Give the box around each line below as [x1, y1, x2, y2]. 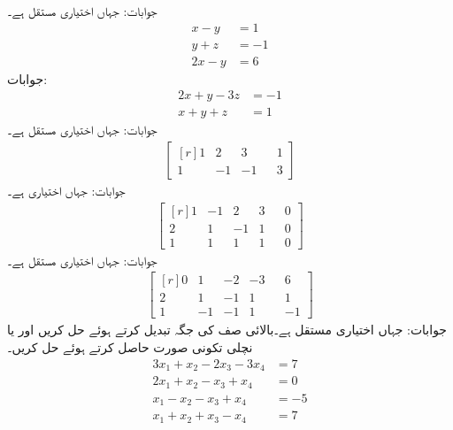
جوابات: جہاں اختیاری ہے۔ [7, 180, 126, 199]
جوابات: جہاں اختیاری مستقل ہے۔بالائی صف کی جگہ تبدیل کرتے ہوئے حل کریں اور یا [7, 320, 448, 339]
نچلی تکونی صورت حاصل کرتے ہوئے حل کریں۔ [7, 338, 253, 356]
